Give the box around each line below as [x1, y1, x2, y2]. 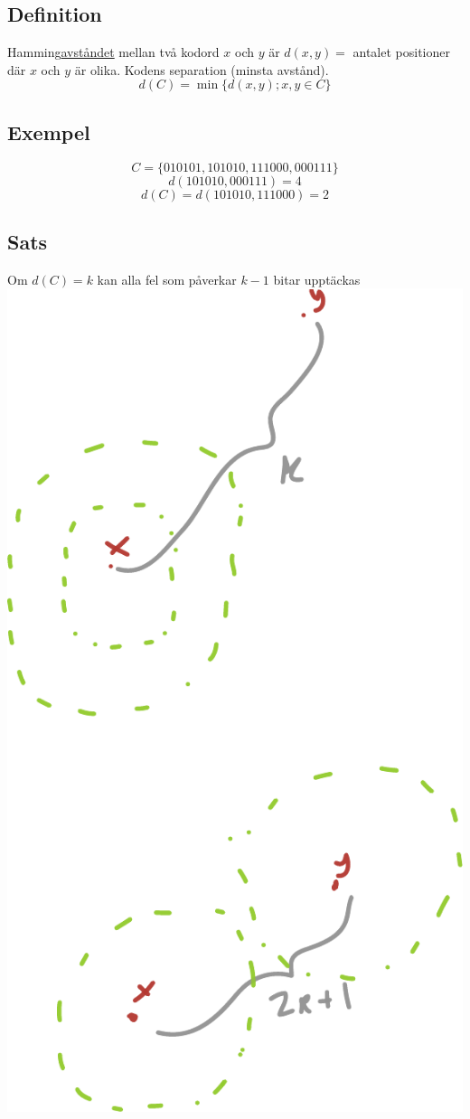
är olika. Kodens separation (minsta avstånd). [74, 60, 329, 79]
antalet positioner [352, 42, 451, 61]
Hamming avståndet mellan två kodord [7, 42, 220, 61]
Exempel [7, 118, 90, 146]
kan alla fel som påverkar [97, 269, 237, 288]
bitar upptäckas [273, 269, 361, 288]
